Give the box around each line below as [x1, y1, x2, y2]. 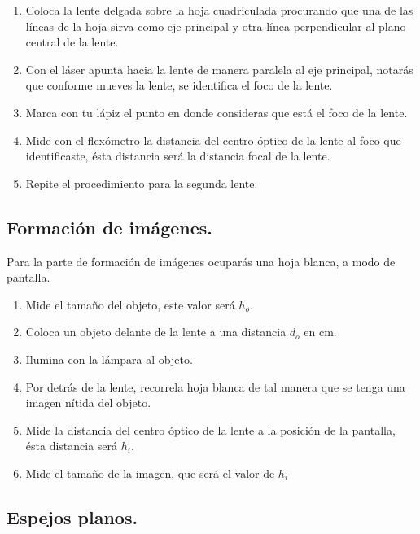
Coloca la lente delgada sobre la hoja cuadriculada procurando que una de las [25, 2, 413, 18]
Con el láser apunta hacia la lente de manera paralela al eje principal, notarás [25, 60, 413, 77]
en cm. [304, 323, 337, 340]
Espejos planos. [7, 504, 138, 529]
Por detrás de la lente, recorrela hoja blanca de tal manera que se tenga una [25, 378, 405, 395]
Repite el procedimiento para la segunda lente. [25, 174, 258, 191]
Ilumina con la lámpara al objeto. [25, 350, 193, 367]
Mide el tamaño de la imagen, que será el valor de [25, 464, 275, 481]
